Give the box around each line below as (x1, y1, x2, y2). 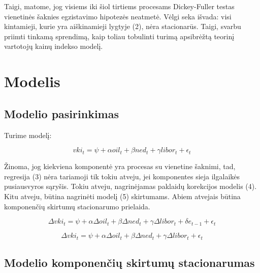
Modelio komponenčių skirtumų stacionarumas (4, 254, 255, 270)
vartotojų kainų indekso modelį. (4, 41, 103, 51)
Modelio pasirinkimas (4, 105, 119, 121)
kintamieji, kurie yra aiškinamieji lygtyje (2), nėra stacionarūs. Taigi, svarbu (4, 21, 241, 32)
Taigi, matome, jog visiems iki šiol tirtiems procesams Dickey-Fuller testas (4, 1, 235, 11)
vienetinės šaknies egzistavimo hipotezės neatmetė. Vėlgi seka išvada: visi (4, 11, 232, 21)
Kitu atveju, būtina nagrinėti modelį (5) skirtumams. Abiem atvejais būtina (4, 190, 241, 201)
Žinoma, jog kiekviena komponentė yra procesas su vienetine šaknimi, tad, (4, 161, 236, 172)
